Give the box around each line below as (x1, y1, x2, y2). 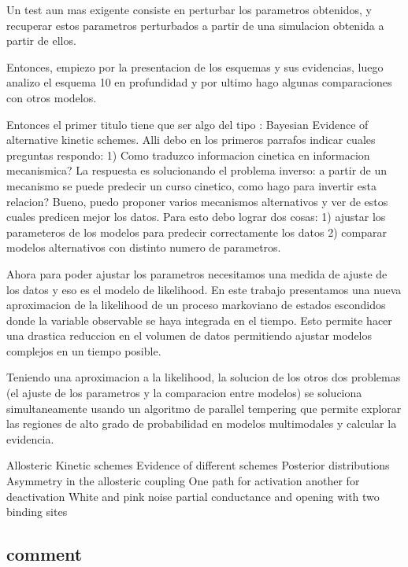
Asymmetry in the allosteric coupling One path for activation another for (6, 473, 360, 489)
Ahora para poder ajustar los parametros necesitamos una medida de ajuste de (6, 265, 388, 282)
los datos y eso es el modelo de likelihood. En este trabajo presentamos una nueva (6, 281, 402, 297)
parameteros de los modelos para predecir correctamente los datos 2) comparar (6, 223, 387, 240)
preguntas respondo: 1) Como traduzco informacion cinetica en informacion (6, 146, 370, 163)
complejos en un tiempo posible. (6, 342, 161, 359)
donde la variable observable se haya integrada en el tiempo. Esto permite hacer (6, 311, 392, 328)
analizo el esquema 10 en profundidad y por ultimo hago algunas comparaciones (6, 74, 392, 90)
